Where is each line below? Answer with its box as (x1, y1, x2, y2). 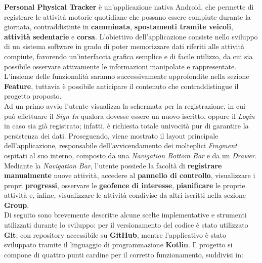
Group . (4, 199, 29, 210)
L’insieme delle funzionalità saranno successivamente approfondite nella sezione (4, 71, 249, 81)
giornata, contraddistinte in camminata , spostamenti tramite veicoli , (4, 21, 233, 32)
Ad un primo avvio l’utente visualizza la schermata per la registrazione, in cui (4, 100, 245, 111)
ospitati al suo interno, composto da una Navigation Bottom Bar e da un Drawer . (4, 150, 257, 160)
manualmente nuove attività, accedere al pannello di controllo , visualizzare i (4, 170, 255, 181)
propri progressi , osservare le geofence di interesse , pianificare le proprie (4, 180, 245, 190)
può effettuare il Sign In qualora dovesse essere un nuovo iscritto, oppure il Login (4, 110, 255, 121)
